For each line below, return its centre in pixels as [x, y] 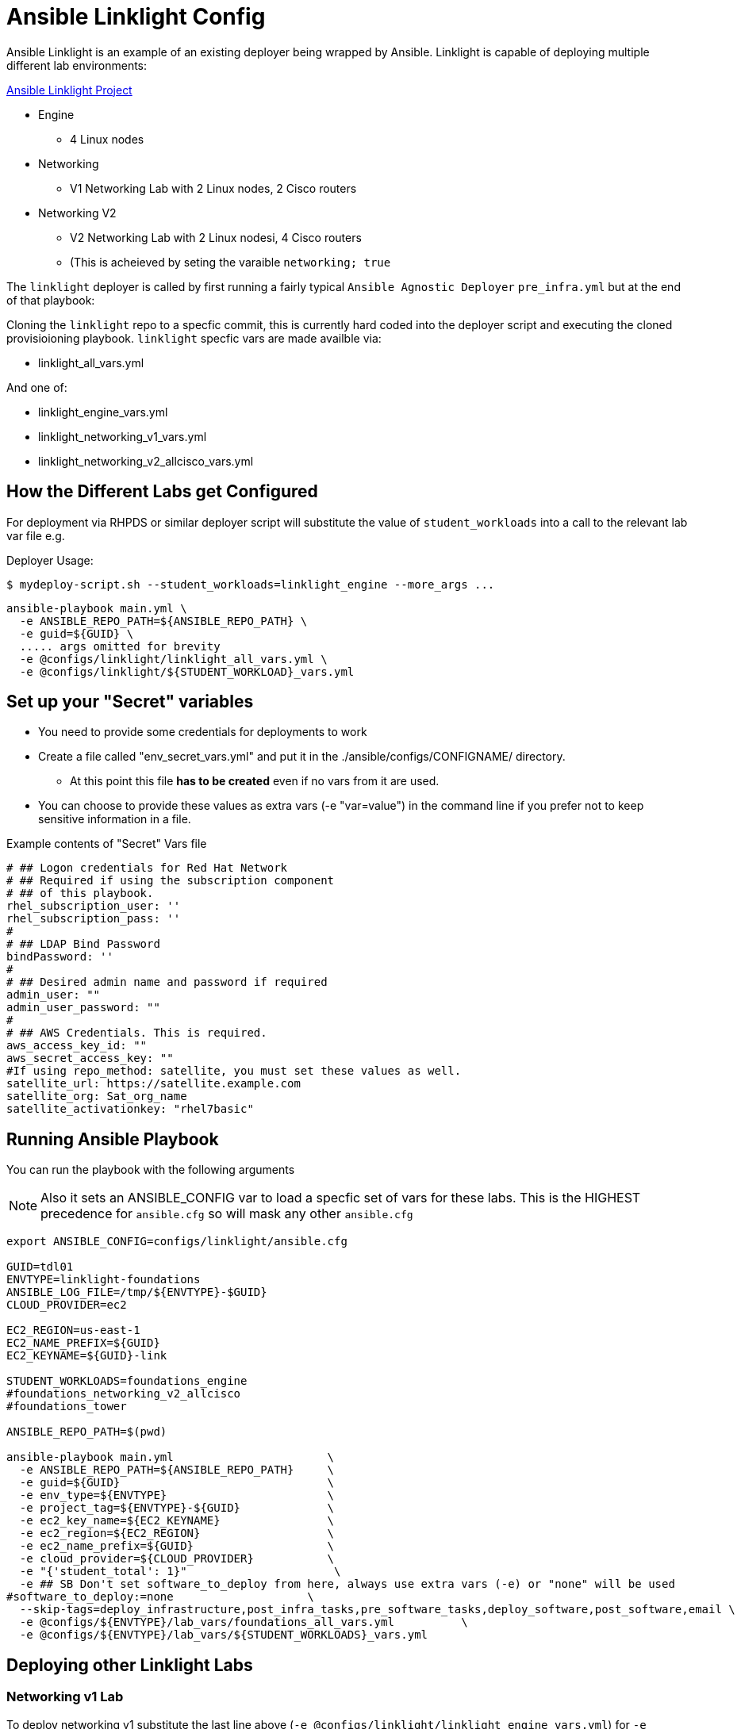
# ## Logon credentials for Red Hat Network [147, 868]
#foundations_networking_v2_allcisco [124, 1394]
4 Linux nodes [107, 139]
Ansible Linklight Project [69, 90]
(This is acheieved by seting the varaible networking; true [230, 262]
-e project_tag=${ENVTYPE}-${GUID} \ [177, 1508]
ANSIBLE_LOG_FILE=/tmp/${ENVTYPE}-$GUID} [137, 1292]
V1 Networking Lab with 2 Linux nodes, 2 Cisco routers [213, 188]
